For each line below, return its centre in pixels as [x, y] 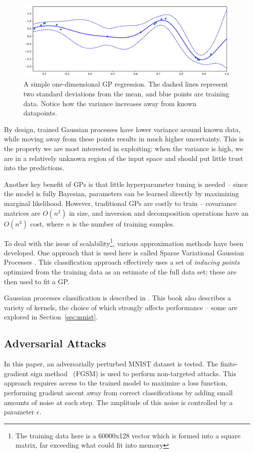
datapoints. [40, 113]
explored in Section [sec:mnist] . [51, 317]
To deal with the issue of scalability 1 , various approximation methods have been [124, 242]
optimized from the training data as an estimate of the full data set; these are [120, 272]
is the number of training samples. [124, 223]
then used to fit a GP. [37, 281]
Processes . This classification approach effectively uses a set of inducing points [122, 262]
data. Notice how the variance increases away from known [110, 103]
